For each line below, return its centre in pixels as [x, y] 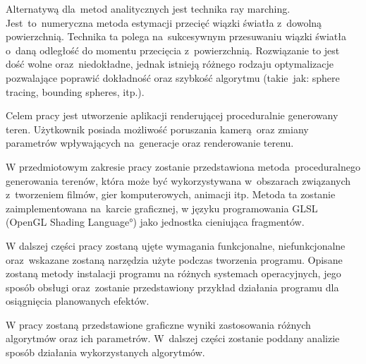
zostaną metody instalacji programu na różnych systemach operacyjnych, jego [173, 273]
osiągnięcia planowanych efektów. [78, 301]
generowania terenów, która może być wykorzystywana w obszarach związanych [178, 180]
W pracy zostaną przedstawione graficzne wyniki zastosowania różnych [158, 324]
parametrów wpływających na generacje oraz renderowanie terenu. [150, 143]
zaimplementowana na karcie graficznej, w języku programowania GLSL [162, 208]
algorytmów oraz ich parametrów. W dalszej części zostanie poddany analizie [173, 338]
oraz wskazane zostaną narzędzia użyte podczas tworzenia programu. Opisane [174, 259]
